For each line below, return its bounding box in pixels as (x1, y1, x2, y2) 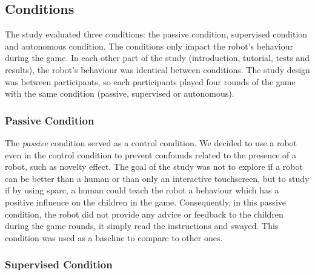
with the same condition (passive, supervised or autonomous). (5, 87, 234, 100)
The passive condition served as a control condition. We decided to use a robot (5, 136, 297, 149)
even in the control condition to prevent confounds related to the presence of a (5, 148, 296, 161)
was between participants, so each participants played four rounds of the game (5, 75, 296, 88)
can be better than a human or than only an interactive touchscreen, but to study (5, 172, 310, 184)
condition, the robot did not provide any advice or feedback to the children (5, 207, 283, 220)
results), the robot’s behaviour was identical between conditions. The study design (5, 63, 310, 76)
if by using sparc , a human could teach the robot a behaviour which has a (5, 184, 279, 196)
